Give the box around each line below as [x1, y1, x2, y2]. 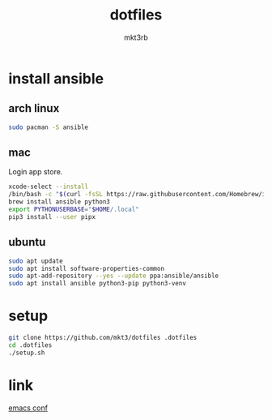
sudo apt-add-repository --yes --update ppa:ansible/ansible [8, 272, 219, 281]
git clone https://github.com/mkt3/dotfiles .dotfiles [8, 334, 198, 342]
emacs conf [8, 403, 49, 413]
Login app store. [8, 167, 63, 177]
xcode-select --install [8, 182, 89, 191]
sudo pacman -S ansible [8, 123, 89, 131]
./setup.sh [8, 349, 45, 357]
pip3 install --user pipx [8, 212, 96, 221]
